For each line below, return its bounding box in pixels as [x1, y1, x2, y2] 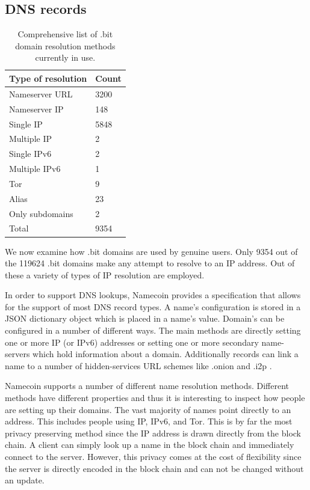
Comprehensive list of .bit [17, 28, 113, 40]
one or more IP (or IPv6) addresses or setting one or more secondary [5, 335, 259, 348]
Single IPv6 [9, 147, 52, 160]
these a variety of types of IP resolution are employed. [5, 268, 205, 281]
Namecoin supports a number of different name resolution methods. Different [5, 379, 290, 392]
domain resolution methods [15, 39, 116, 52]
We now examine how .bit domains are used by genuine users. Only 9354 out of [5, 245, 298, 257]
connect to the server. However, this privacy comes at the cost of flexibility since [5, 450, 302, 463]
